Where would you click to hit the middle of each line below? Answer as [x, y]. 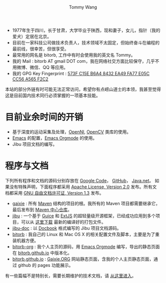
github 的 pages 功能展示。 [45, 265]
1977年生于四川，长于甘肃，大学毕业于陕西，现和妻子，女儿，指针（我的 [86, 30]
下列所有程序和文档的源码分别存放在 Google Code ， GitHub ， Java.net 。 [80, 180]
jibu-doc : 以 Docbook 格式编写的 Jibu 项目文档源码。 [67, 228]
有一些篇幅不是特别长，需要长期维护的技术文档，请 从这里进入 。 [71, 276]
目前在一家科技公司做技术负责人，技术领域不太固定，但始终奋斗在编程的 [86, 42]
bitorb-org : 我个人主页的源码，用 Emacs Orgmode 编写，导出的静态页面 [86, 246]
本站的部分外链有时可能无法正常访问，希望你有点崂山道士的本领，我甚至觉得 [83, 89]
